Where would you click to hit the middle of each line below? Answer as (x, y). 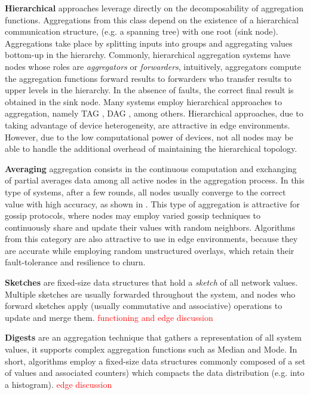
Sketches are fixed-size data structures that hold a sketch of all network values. (151, 282)
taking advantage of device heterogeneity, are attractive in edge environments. (148, 125)
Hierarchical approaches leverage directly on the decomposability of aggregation (154, 8)
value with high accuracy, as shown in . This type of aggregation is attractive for (152, 203)
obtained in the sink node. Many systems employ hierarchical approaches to (144, 101)
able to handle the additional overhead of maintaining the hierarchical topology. (151, 148)
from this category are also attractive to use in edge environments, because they (151, 239)
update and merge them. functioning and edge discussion (109, 317)
